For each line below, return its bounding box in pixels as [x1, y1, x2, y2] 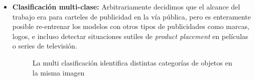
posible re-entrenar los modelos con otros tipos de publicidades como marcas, [12, 21, 249, 31]
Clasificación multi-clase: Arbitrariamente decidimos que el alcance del [12, 1, 240, 11]
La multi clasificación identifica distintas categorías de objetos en [32, 57, 232, 67]
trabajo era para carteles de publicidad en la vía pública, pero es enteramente [12, 11, 251, 21]
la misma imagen [32, 67, 85, 77]
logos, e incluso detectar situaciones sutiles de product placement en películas [12, 30, 248, 41]
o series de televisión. [12, 40, 77, 51]
